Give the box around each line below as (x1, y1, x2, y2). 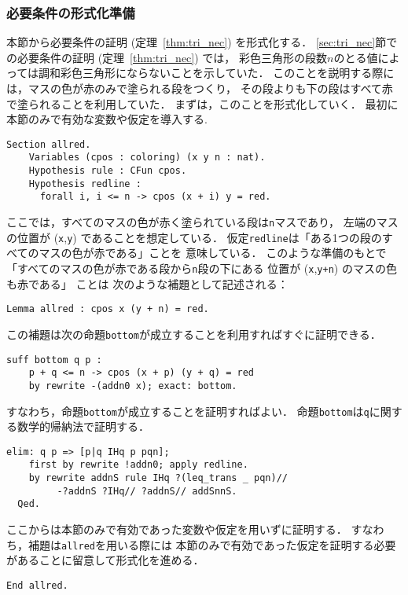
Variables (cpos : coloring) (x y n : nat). (28, 152, 266, 163)
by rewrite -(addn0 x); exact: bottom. (28, 380, 237, 391)
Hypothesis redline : (28, 178, 142, 189)
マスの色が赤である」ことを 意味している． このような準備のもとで (39, 244, 387, 261)
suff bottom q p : (6, 354, 102, 365)
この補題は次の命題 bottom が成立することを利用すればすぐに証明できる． (6, 325, 381, 342)
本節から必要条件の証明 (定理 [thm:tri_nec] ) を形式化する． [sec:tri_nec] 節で (6, 34, 398, 50)
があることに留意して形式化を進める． (6, 552, 204, 568)
